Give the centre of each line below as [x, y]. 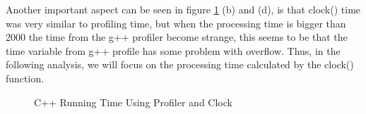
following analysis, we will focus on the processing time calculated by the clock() [180, 64]
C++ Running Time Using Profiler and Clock [133, 102]
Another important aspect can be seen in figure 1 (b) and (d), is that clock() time [183, 9]
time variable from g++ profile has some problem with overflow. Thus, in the [173, 50]
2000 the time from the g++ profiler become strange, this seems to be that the [177, 37]
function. [25, 78]
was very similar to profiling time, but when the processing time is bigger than [176, 23]
